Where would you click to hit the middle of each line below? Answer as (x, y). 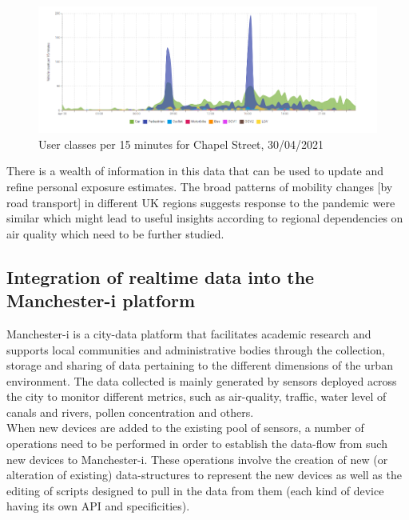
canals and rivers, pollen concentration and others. (130, 412)
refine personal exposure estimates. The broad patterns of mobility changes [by (200, 186)
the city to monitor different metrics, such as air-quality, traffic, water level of (197, 396)
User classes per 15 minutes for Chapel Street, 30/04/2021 (181, 144)
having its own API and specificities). (98, 506)
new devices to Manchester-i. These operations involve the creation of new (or (197, 459)
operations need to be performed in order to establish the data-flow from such (197, 444)
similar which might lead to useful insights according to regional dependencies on (205, 218)
